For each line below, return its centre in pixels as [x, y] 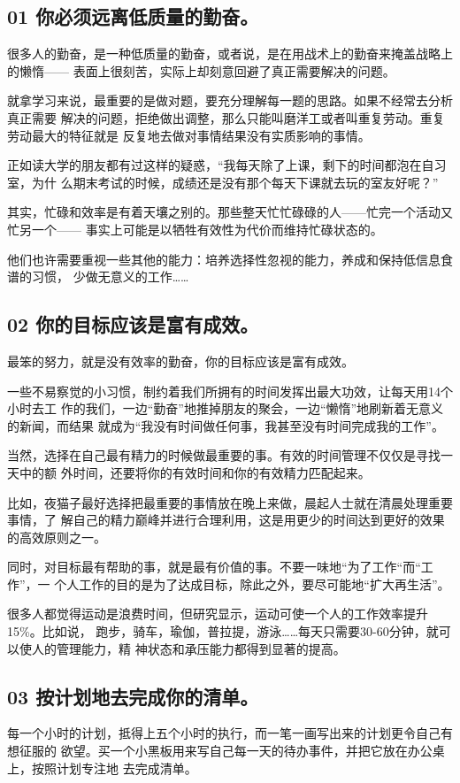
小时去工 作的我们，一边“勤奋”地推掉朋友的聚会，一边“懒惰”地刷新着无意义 [226, 408]
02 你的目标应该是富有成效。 [133, 324]
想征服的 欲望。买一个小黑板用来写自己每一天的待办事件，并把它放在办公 [220, 751]
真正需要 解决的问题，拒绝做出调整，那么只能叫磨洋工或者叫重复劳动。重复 [226, 117]
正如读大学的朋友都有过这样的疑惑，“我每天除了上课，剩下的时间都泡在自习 [227, 165]
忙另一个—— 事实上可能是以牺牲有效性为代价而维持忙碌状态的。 [195, 229]
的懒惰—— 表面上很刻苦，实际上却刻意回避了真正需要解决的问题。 [201, 70]
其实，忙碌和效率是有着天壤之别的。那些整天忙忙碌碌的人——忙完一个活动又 [230, 212]
